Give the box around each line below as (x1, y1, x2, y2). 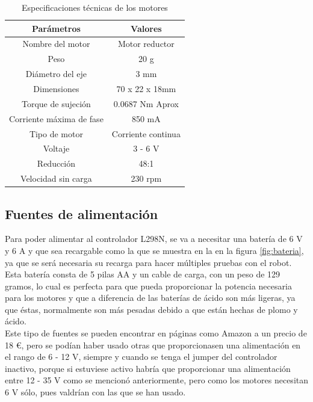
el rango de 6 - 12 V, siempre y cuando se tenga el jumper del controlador (5, 350, 277, 363)
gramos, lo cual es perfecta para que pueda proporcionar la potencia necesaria (5, 279, 292, 292)
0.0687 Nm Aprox (113, 97, 179, 110)
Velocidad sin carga (20, 172, 92, 185)
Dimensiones (33, 82, 79, 94)
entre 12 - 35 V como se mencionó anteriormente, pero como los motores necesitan (5, 374, 308, 386)
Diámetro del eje (25, 67, 87, 80)
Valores (131, 22, 162, 34)
